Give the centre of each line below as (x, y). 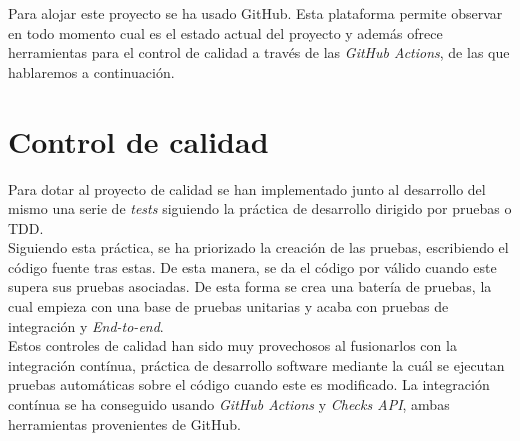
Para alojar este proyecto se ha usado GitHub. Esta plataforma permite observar (255, 13)
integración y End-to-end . (86, 325)
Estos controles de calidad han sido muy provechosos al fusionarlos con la (232, 345)
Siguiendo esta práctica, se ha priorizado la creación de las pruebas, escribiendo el (258, 247)
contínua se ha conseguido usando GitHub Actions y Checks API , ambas (229, 404)
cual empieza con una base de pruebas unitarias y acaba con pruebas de (228, 306)
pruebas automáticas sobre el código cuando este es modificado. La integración (249, 384)
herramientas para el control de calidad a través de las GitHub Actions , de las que (259, 52)
